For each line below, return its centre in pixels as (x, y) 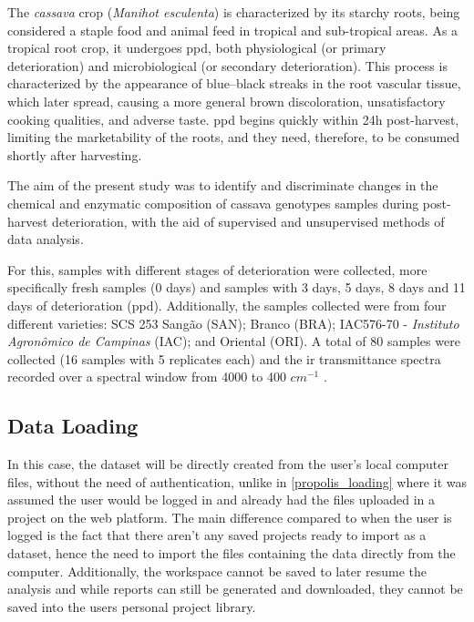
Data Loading (73, 426)
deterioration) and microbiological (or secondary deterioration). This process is (227, 65)
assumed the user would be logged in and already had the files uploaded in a (222, 500)
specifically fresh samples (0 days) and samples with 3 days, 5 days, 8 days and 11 (237, 287)
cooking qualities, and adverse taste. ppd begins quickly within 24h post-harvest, (233, 119)
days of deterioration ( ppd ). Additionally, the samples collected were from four (227, 305)
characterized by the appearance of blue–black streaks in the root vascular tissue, (234, 83)
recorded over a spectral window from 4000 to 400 (147, 377)
